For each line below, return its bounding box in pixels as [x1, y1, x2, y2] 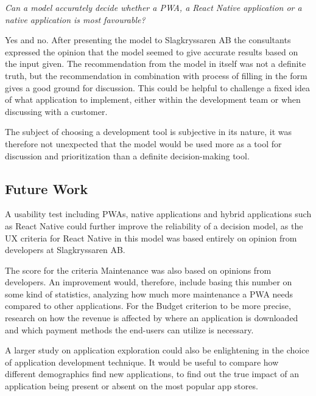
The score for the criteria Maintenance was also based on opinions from [5, 263, 272, 276]
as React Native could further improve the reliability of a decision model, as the [5, 219, 303, 232]
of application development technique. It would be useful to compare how [5, 355, 279, 368]
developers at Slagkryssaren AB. [5, 243, 125, 256]
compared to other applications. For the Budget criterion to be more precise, [5, 299, 291, 312]
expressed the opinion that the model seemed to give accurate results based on [5, 45, 298, 58]
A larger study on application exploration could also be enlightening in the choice [5, 344, 309, 356]
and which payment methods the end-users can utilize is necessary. [5, 323, 254, 336]
